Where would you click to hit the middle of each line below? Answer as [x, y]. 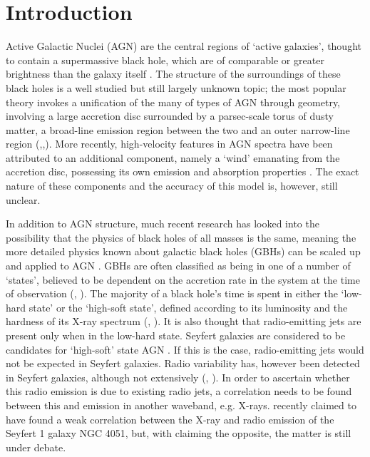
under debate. [36, 447]
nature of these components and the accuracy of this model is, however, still [172, 186]
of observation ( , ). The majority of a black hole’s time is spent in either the [172, 293]
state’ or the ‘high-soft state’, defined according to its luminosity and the [188, 307]
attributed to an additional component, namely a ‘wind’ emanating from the [173, 157]
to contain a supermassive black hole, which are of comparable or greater [165, 60]
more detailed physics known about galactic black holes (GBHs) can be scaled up [183, 251]
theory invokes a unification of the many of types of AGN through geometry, [173, 102]
